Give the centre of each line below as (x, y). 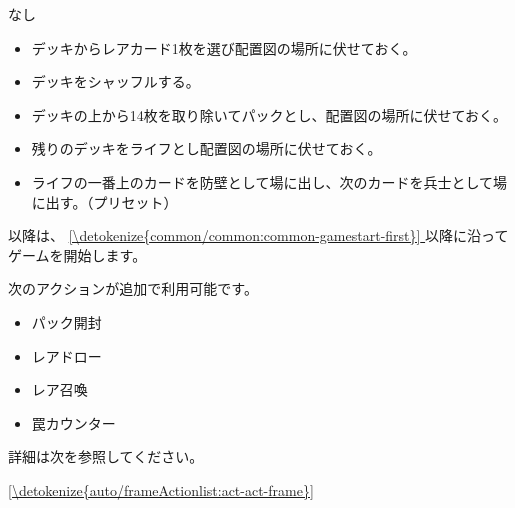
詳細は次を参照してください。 (106, 456)
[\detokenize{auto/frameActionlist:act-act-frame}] (161, 489)
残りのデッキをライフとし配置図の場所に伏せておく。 (206, 148)
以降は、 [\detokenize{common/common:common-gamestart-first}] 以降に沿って (258, 235)
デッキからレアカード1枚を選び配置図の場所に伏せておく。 (224, 47)
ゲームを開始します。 (77, 254)
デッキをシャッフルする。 (115, 81)
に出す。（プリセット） (104, 201)
